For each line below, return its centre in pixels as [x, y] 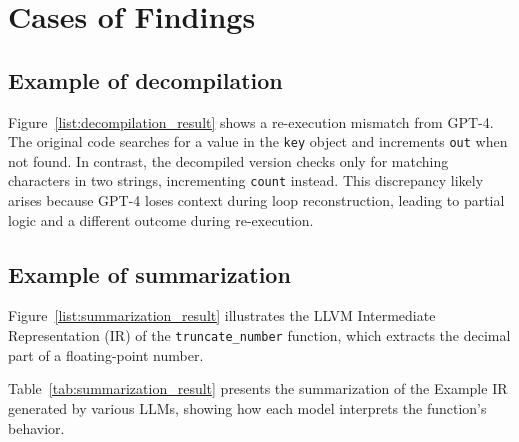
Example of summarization [149, 273]
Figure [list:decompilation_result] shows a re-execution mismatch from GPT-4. [251, 121]
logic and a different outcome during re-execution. [161, 219]
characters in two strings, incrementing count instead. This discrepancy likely [246, 180]
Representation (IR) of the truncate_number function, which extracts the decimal [259, 335]
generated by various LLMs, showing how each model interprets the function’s [247, 407]
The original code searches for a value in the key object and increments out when [258, 141]
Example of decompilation [145, 79]
